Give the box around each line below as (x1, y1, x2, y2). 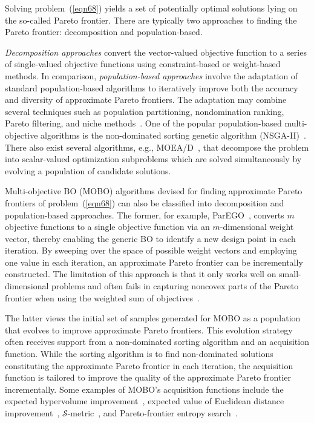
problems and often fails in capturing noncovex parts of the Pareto (51, 280, 299, 292)
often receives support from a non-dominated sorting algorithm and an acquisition (5, 335, 309, 348)
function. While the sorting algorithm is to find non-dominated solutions (5, 347, 273, 360)
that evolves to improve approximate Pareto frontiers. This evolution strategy (5, 323, 293, 336)
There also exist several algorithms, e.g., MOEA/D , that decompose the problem (5, 140, 309, 153)
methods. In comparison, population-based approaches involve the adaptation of (5, 69, 298, 82)
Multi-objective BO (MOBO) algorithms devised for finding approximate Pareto (5, 185, 303, 197)
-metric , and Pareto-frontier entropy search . (67, 407, 238, 419)
